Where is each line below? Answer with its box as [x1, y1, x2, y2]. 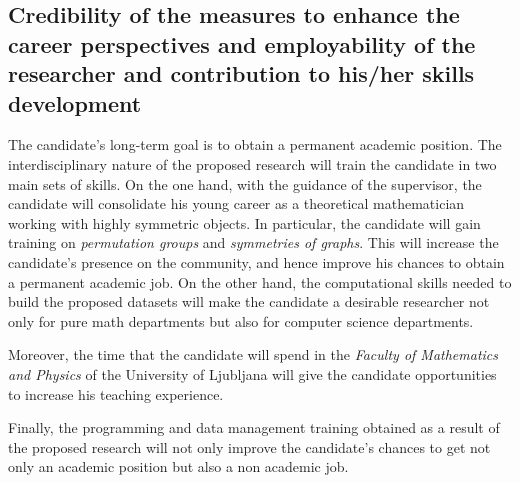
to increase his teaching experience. [8, 383, 224, 404]
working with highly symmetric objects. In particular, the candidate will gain [8, 212, 481, 233]
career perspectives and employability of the [8, 28, 476, 59]
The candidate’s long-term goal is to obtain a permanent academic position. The [8, 134, 502, 155]
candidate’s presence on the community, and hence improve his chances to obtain [8, 251, 505, 272]
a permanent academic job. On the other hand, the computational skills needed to [8, 271, 512, 292]
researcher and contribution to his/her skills [8, 58, 475, 89]
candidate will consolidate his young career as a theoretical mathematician [8, 193, 465, 214]
